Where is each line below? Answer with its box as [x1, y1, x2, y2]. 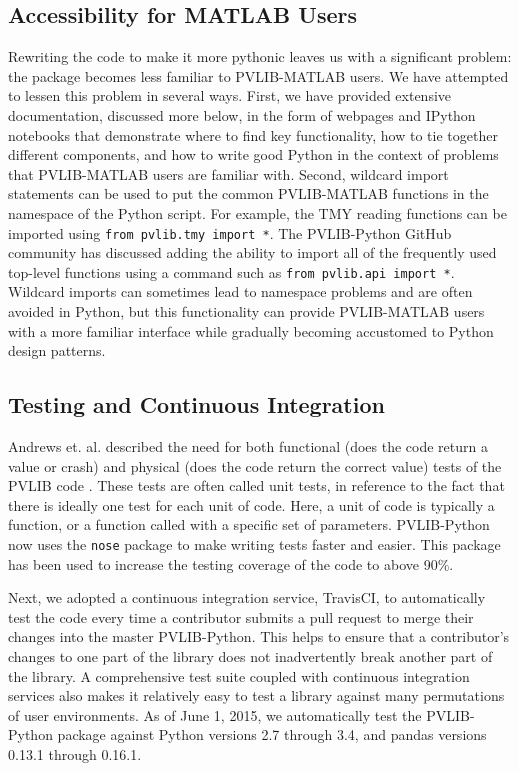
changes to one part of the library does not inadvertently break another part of [8, 646, 493, 667]
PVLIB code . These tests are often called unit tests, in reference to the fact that [8, 475, 505, 496]
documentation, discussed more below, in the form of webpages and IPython [8, 104, 476, 125]
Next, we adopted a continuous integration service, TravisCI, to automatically [8, 587, 486, 608]
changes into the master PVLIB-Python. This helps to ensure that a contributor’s [8, 626, 510, 647]
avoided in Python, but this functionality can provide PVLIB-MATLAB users [8, 301, 485, 322]
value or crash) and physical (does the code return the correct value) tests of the [8, 455, 502, 476]
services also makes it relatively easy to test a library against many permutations [8, 685, 505, 706]
